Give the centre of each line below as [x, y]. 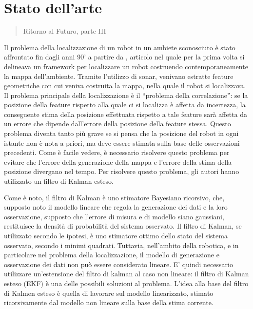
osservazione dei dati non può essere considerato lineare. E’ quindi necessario [118, 264]
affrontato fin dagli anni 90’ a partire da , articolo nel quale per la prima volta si [124, 57]
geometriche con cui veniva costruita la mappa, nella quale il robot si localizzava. [125, 86]
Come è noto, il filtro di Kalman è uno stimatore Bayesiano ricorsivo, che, [114, 197]
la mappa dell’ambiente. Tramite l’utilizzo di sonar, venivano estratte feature [119, 76]
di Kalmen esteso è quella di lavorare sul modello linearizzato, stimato [109, 293]
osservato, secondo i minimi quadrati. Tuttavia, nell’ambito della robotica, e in [121, 245]
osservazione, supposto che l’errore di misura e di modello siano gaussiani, [114, 216]
